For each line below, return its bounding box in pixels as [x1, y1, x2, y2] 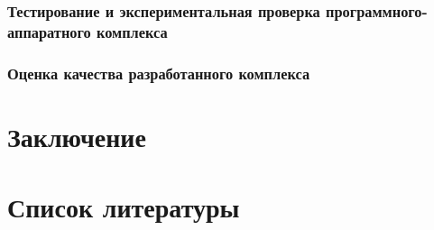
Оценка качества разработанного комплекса [7, 61, 310, 84]
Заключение [7, 117, 146, 154]
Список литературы [7, 189, 240, 225]
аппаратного [7, 20, 91, 42]
